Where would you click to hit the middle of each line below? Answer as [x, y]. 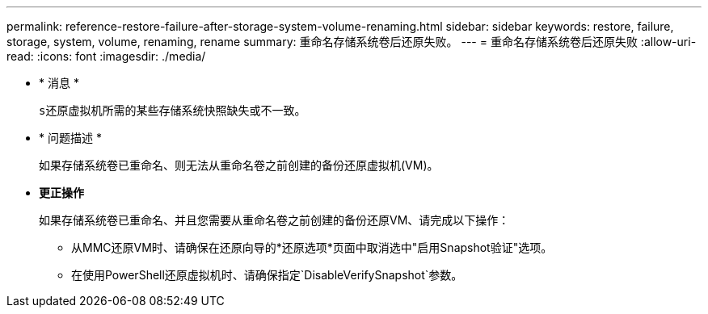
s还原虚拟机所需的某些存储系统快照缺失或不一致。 [173, 111]
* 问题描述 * [70, 138]
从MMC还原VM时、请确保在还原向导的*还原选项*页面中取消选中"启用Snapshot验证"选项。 [312, 247]
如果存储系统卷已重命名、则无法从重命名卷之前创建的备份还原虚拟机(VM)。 [239, 165]
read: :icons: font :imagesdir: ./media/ [106, 56]
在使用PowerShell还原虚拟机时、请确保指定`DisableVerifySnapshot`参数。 [267, 275]
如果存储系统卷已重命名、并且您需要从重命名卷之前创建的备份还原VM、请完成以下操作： [274, 220]
